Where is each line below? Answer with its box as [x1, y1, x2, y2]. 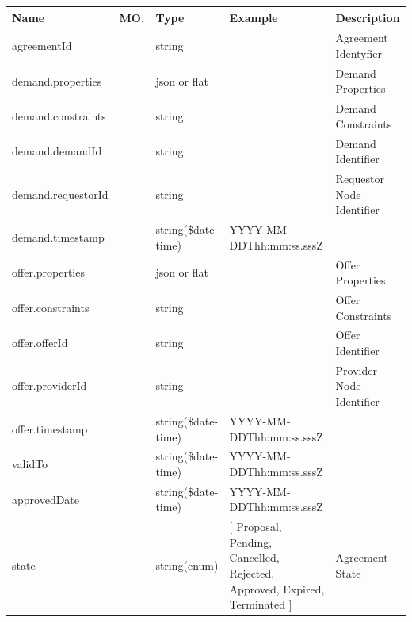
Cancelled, [229, 549, 280, 566]
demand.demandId [12, 143, 102, 159]
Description [335, 9, 400, 25]
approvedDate [12, 490, 80, 507]
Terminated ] [229, 596, 292, 612]
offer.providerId [12, 377, 87, 394]
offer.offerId [12, 334, 68, 351]
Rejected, [229, 565, 275, 581]
